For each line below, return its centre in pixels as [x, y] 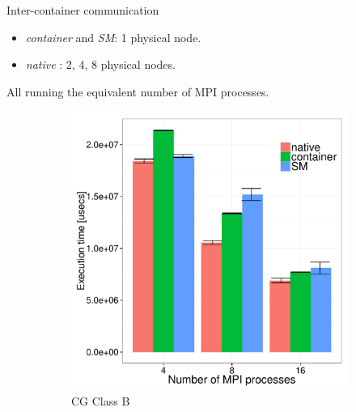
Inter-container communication [83, 10]
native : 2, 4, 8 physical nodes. [100, 64]
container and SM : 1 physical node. [113, 37]
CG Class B [101, 400]
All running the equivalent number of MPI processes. [138, 91]
